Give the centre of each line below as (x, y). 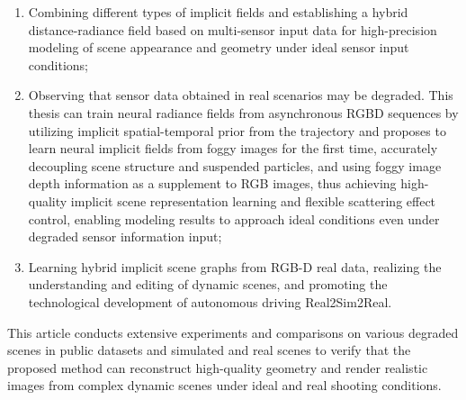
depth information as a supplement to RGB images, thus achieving (212, 183)
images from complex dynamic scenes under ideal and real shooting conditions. (224, 385)
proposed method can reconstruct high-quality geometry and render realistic (218, 367)
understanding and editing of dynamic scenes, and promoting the (208, 284)
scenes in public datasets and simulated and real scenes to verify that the (209, 350)
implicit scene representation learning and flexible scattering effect (253, 200)
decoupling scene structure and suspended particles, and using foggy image (235, 165)
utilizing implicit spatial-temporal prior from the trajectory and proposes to (237, 130)
